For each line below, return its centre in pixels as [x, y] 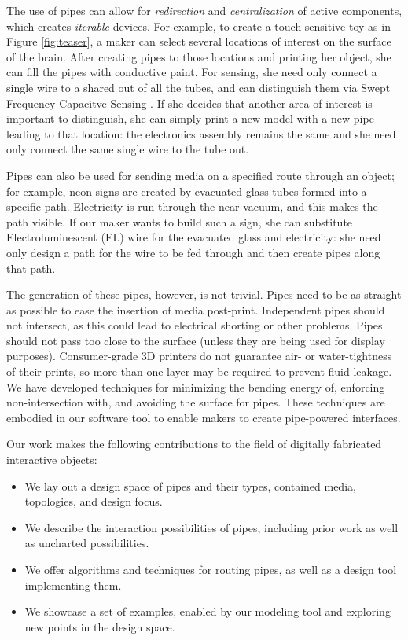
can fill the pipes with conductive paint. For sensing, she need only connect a [192, 72]
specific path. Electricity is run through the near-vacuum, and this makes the [192, 206]
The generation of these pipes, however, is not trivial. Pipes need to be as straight [204, 294]
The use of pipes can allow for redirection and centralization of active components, [204, 10]
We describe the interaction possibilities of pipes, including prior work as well [211, 527]
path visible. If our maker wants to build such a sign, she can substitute [180, 221]
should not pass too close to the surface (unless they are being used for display [196, 340]
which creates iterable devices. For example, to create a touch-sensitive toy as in [198, 26]
